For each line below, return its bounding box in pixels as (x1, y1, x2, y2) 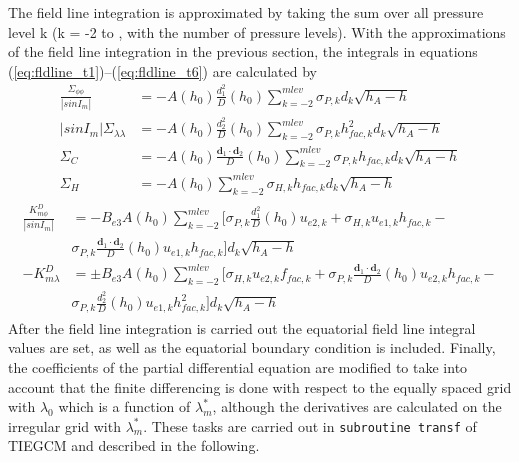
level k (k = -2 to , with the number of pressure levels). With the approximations (8, 21, 506, 42)
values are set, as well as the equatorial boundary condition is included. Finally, (8, 337, 496, 358)
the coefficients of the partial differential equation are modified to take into (8, 356, 468, 377)
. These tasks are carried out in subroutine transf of (143, 415, 477, 436)
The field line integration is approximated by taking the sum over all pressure (8, 2, 484, 22)
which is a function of (58, 396, 191, 417)
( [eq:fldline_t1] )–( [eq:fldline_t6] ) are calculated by (8, 60, 317, 81)
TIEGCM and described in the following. (8, 435, 260, 456)
